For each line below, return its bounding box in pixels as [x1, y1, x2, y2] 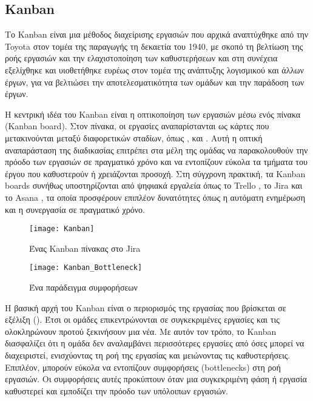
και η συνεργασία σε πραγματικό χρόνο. [5, 203, 145, 215]
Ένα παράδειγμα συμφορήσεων [29, 281, 138, 294]
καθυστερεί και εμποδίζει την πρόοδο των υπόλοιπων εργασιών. [5, 384, 228, 397]
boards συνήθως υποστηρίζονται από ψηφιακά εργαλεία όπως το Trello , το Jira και [5, 179, 303, 192]
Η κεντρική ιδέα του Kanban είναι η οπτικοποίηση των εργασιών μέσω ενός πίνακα [5, 107, 301, 120]
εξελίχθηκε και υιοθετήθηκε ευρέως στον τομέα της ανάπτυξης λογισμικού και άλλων [5, 63, 304, 76]
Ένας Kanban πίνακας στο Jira [29, 241, 141, 254]
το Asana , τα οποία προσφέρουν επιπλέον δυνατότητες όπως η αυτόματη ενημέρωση [5, 190, 305, 203]
